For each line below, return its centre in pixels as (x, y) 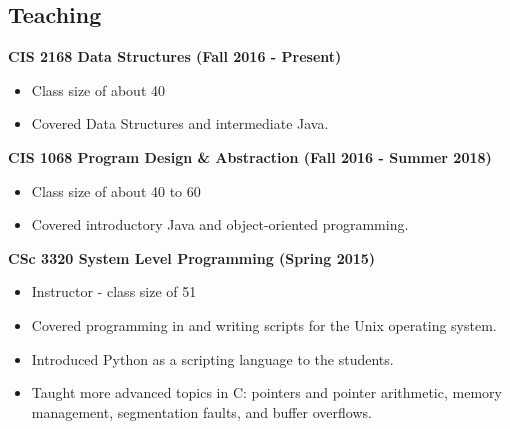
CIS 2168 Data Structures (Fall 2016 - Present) (175, 56)
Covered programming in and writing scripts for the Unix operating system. (264, 324)
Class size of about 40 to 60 (116, 190)
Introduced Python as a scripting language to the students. (212, 358)
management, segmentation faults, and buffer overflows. (201, 411)
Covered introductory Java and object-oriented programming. (220, 224)
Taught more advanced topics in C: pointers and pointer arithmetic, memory (266, 392)
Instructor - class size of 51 (114, 291)
